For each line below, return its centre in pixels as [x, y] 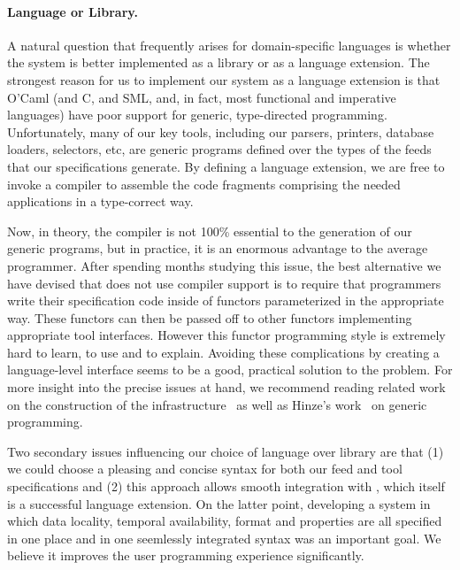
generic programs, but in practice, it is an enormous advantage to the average [218, 248]
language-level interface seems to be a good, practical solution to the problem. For [230, 370]
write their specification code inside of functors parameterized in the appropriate [226, 300]
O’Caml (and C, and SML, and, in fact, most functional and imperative [202, 97]
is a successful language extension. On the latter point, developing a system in [219, 503]
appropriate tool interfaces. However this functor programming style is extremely [226, 335]
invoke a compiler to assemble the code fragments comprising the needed [204, 184]
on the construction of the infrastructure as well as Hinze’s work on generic [217, 404]
